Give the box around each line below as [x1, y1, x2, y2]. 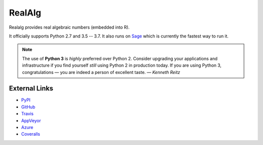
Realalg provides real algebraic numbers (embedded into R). [9, 24, 130, 30]
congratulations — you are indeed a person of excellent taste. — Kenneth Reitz [22, 69, 180, 75]
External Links [9, 84, 54, 92]
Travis [21, 111, 34, 117]
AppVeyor [21, 117, 41, 124]
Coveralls [21, 131, 40, 137]
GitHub [21, 104, 36, 109]
